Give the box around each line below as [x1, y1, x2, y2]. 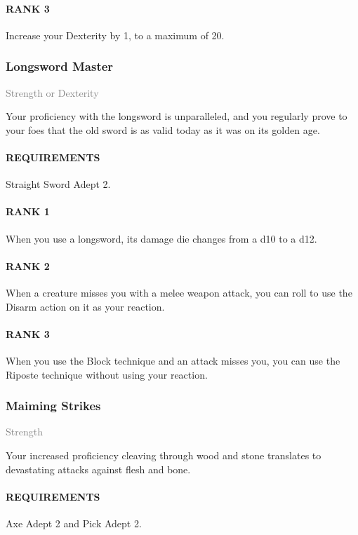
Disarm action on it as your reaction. [6, 299, 165, 313]
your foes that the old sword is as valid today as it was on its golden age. [6, 122, 320, 137]
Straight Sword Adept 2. [6, 177, 111, 191]
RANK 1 [6, 204, 50, 219]
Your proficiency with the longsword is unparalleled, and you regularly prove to [6, 109, 347, 123]
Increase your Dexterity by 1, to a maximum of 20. [6, 27, 225, 42]
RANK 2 [6, 258, 50, 273]
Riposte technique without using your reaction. [6, 367, 208, 381]
